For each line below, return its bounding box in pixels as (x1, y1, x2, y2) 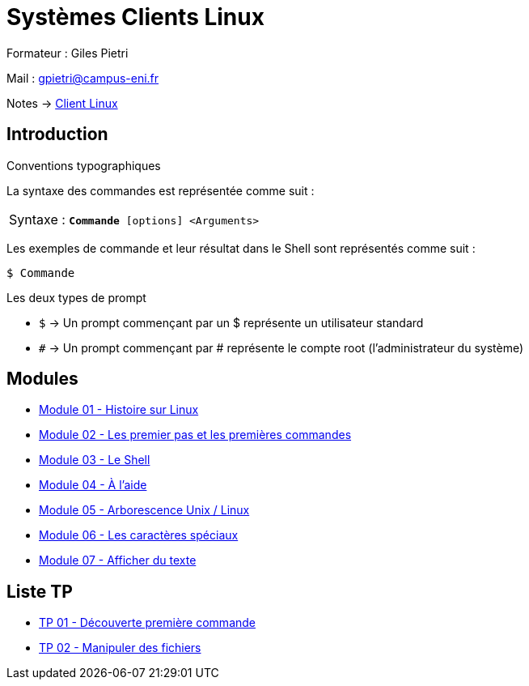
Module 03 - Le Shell (39, 453, 150, 467)
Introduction (6, 124, 108, 145)
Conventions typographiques (6, 158, 161, 173)
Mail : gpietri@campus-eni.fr (6, 70, 159, 85)
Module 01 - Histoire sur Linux (39, 403, 199, 417)
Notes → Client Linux (6, 96, 118, 110)
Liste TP (6, 581, 73, 602)
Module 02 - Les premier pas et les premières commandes (39, 428, 352, 442)
